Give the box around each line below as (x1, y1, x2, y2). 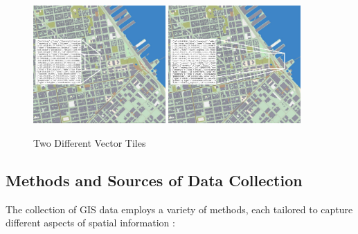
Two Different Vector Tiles (33, 135, 146, 150)
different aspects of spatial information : (6, 215, 175, 230)
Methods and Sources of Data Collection (6, 169, 303, 190)
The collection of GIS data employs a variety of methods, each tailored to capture (6, 201, 353, 216)
